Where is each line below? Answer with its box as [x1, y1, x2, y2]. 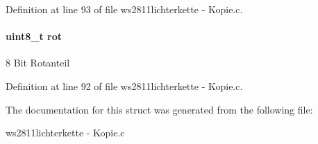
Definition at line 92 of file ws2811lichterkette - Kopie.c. [6, 78, 243, 93]
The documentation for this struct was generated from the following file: [6, 102, 313, 116]
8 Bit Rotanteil [6, 55, 70, 70]
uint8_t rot [6, 29, 62, 44]
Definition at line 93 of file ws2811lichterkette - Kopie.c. [6, 2, 243, 16]
